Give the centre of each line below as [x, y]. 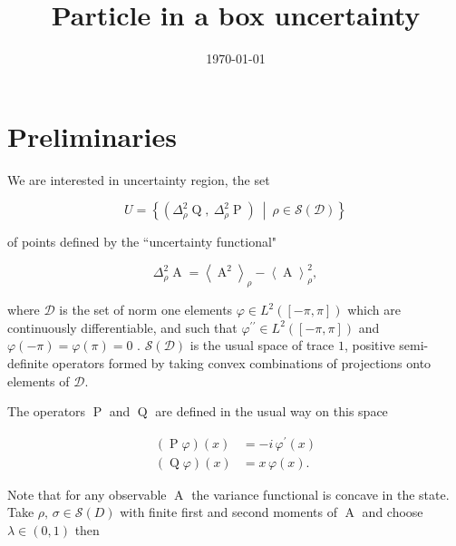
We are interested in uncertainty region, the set [139, 179]
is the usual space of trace [262, 345]
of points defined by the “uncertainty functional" [142, 242]
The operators [47, 411]
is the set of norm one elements [146, 310]
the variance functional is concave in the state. [320, 494]
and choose [393, 512]
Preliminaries [92, 136]
